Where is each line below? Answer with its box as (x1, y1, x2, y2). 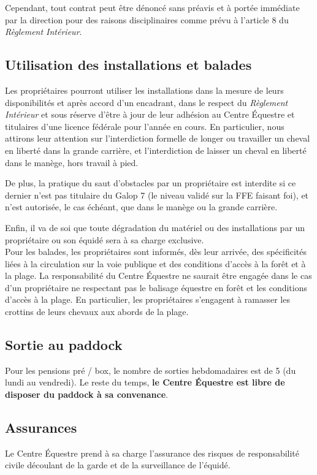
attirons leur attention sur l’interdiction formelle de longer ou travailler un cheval (5, 132, 310, 145)
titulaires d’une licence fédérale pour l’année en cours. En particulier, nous (5, 120, 285, 132)
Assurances (5, 418, 77, 437)
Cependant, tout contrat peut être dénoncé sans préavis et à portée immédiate (5, 1, 300, 13)
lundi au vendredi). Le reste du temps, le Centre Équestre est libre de (5, 376, 285, 389)
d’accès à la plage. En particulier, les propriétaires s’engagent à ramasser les (5, 293, 290, 306)
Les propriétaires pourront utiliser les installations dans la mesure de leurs (5, 83, 284, 96)
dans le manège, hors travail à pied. (5, 156, 139, 169)
